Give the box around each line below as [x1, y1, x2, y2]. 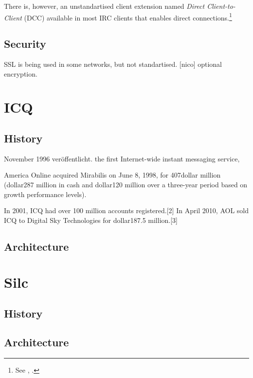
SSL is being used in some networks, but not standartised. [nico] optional [4, 59, 222, 69]
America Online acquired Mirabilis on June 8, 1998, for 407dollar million [4, 170, 221, 180]
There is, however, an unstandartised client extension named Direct [4, 1, 205, 11]
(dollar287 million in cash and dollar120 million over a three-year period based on [4, 179, 248, 189]
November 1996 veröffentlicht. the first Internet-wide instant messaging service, [4, 153, 240, 163]
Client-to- [207, 1, 235, 11]
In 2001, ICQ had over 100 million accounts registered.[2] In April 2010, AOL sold [4, 205, 249, 216]
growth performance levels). [4, 189, 87, 199]
